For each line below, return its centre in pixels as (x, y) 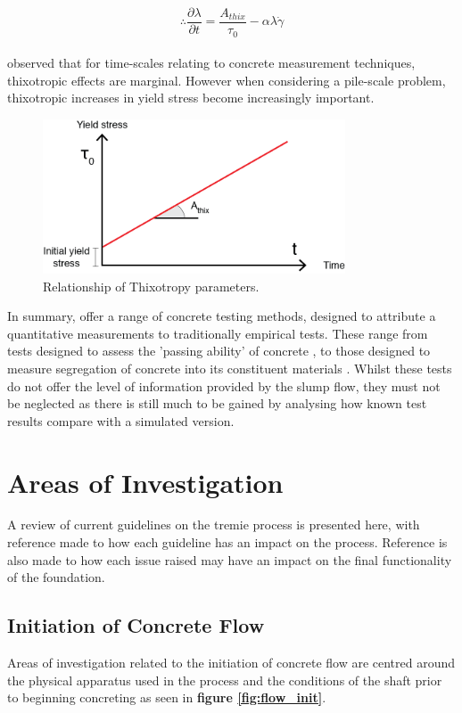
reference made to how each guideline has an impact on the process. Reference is (227, 542)
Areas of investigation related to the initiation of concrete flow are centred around (231, 663)
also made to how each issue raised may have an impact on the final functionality (230, 559)
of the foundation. (56, 577)
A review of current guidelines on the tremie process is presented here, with (214, 525)
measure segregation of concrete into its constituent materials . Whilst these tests (230, 368)
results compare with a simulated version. (121, 420)
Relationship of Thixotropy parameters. (151, 286)
